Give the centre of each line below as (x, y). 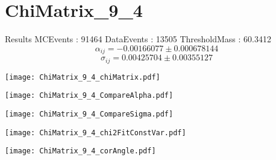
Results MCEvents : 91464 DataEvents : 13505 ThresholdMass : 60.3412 (138, 39)
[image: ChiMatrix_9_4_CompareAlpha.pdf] (89, 96)
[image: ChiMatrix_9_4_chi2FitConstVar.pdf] (96, 133)
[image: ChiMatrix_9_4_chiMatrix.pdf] (83, 77)
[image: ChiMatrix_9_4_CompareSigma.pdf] (89, 114)
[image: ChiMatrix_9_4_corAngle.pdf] (80, 151)
